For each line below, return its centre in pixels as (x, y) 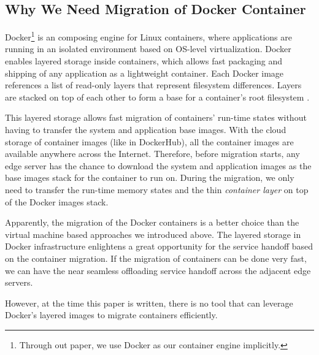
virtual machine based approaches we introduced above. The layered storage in (153, 234)
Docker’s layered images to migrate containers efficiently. (111, 315)
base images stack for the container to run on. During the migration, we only (150, 177)
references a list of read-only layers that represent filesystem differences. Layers (153, 85)
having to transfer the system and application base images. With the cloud (146, 130)
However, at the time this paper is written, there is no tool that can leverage (149, 303)
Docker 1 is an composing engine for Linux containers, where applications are (148, 36)
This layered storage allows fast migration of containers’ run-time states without (156, 117)
